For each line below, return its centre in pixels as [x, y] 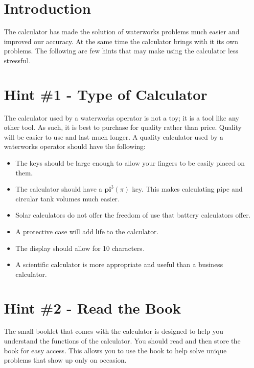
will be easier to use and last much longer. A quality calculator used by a [114, 136]
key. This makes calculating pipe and [187, 189]
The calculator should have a [59, 189]
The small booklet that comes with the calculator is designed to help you [114, 331]
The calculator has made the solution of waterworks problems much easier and [122, 32]
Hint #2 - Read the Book [92, 307]
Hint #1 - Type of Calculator [106, 94]
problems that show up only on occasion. [65, 360]
